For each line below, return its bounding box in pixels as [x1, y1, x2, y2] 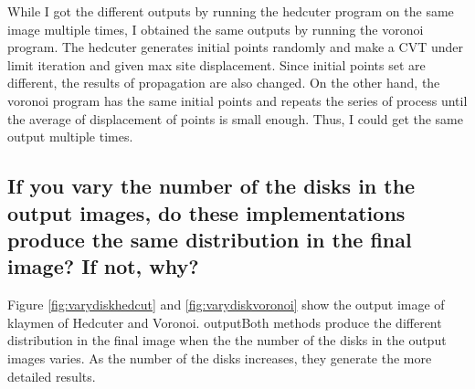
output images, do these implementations [7, 198, 406, 226]
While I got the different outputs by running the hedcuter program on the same [7, 2, 454, 20]
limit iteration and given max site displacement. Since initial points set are [7, 55, 426, 74]
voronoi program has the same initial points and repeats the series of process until [7, 90, 468, 110]
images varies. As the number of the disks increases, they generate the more [7, 348, 432, 367]
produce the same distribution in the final [7, 225, 412, 253]
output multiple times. [7, 127, 133, 146]
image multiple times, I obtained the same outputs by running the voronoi [7, 19, 424, 38]
